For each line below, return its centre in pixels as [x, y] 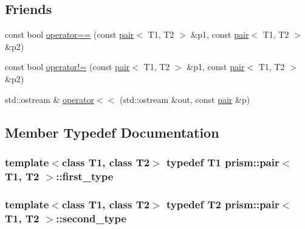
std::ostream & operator [50, 99]
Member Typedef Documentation [112, 132]
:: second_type [91, 218]
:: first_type [85, 176]
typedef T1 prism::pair [223, 162]
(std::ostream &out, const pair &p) [185, 99]
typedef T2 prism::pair [223, 204]
